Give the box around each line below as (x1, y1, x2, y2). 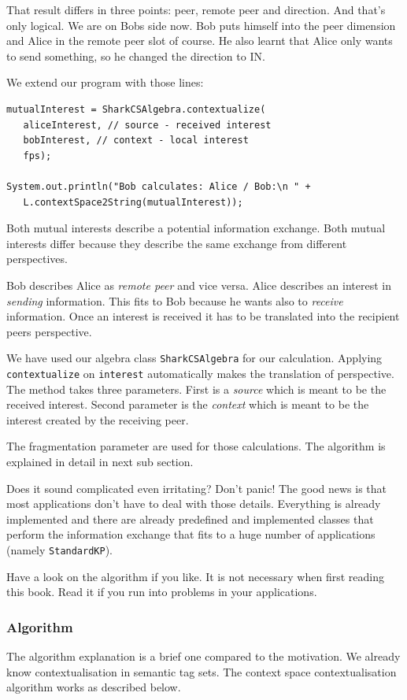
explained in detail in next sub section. (6, 453, 194, 469)
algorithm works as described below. (6, 679, 181, 695)
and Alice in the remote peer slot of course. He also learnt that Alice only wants (6, 32, 393, 49)
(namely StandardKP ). (6, 541, 113, 557)
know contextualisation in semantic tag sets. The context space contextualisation (6, 663, 397, 680)
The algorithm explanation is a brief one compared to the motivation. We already (6, 648, 401, 664)
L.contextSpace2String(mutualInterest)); (23, 196, 243, 208)
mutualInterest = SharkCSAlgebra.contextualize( (6, 103, 266, 115)
